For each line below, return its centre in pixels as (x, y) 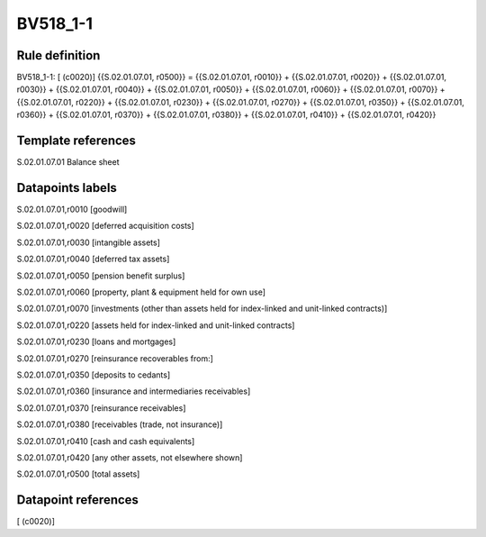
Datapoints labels (67, 188)
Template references (76, 141)
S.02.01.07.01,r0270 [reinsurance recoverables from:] (115, 358)
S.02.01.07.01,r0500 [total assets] (78, 474)
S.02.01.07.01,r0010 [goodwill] (72, 209)
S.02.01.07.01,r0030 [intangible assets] (89, 242)
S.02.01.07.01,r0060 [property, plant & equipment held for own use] (141, 292)
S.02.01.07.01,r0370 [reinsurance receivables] (101, 408)
